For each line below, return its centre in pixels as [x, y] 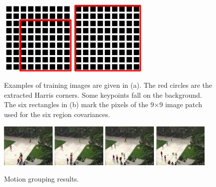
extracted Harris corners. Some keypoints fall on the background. [103, 94]
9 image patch [180, 104]
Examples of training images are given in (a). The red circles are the [108, 85]
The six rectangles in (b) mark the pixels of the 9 [79, 104]
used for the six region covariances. [57, 114]
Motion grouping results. [41, 179]
